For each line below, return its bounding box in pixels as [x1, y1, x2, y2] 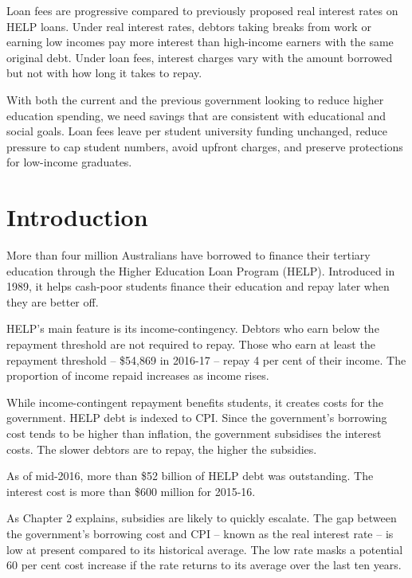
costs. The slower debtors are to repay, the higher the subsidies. [6, 440, 317, 457]
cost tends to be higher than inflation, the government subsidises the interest [6, 425, 382, 441]
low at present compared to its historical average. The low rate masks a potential [6, 541, 403, 557]
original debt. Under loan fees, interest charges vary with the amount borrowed [6, 49, 393, 65]
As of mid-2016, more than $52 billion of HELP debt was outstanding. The [6, 467, 374, 484]
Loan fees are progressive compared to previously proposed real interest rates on [6, 2, 398, 18]
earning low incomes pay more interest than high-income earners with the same [6, 33, 394, 50]
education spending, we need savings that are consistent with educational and [6, 107, 386, 123]
